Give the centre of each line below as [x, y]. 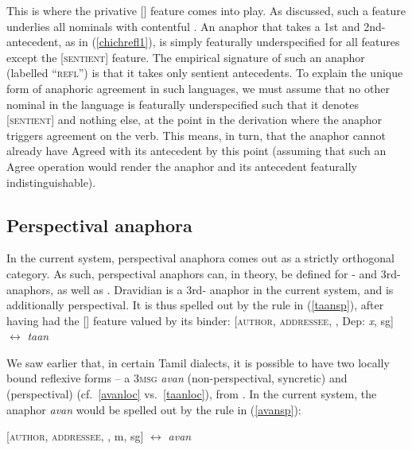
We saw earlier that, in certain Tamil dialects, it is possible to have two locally [198, 362]
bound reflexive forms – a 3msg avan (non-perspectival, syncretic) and [177, 378]
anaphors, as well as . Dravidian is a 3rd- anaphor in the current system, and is [200, 289]
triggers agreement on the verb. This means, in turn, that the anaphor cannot [196, 135]
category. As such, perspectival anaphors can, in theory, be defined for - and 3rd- [204, 273]
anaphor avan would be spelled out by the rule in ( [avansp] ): [154, 409]
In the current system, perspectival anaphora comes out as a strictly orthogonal [200, 258]
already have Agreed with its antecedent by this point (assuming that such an [196, 151]
